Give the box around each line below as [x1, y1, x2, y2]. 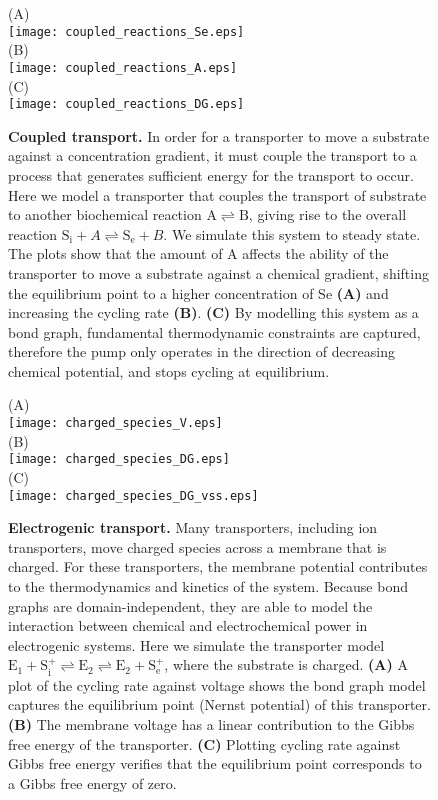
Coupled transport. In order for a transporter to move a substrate [8, 125, 430, 146]
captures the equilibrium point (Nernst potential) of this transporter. [8, 694, 431, 715]
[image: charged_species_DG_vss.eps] [8, 488, 259, 503]
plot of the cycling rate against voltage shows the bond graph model [8, 674, 426, 695]
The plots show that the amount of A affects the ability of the [8, 243, 389, 264]
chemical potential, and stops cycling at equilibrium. [8, 360, 330, 381]
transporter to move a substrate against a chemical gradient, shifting [8, 262, 429, 283]
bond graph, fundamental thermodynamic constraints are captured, [8, 321, 421, 342]
